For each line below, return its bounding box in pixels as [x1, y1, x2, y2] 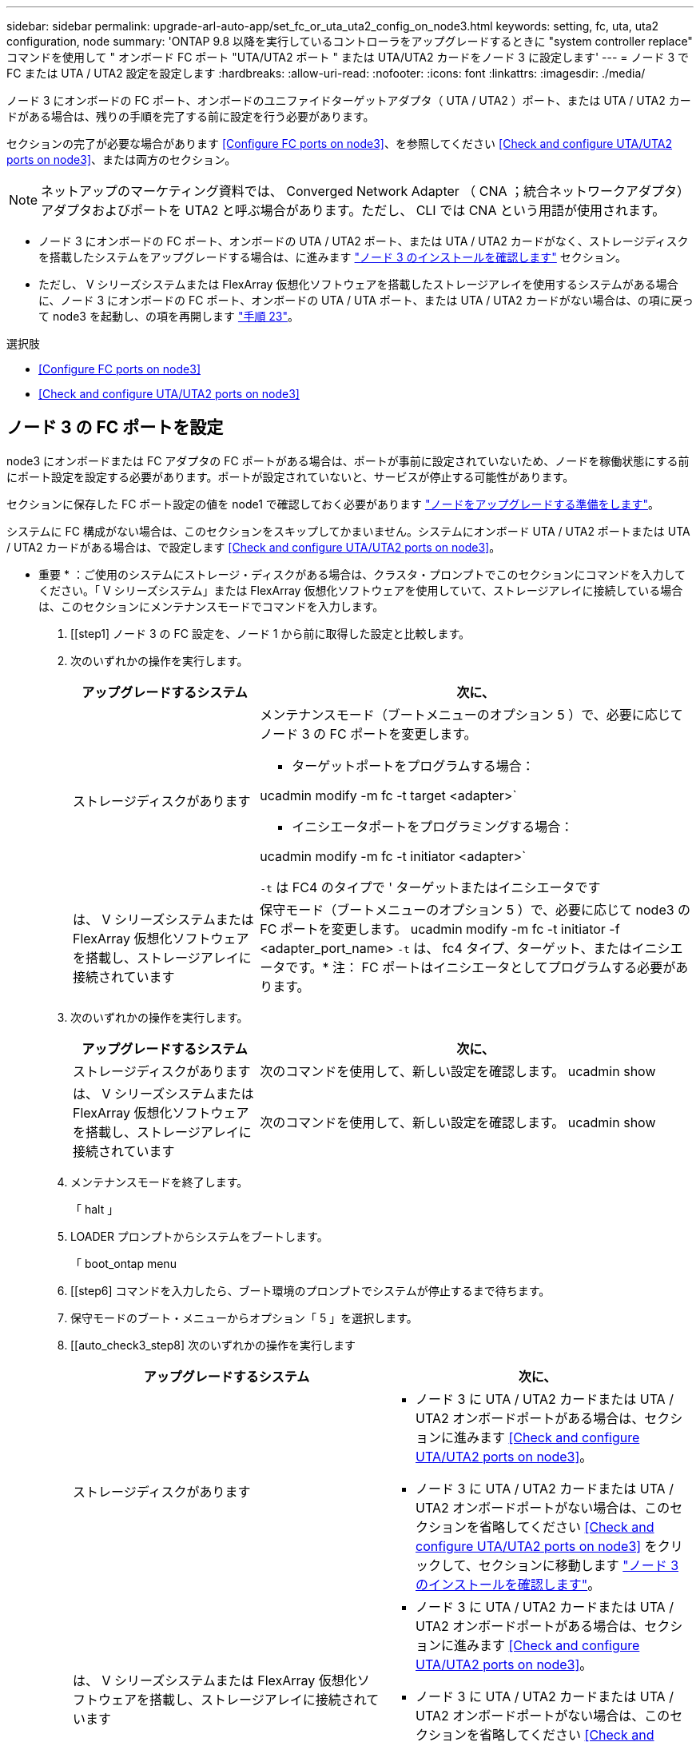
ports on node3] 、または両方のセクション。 [6, 153, 237, 166]
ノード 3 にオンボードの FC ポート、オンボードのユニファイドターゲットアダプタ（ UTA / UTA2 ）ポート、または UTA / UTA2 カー [6, 94, 691, 107]
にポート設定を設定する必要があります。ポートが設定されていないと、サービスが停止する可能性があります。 [6, 469, 575, 484]
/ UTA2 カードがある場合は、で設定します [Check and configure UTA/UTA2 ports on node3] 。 [6, 540, 501, 554]
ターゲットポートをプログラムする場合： [292, 757, 535, 774]
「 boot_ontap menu [70, 1256, 177, 1270]
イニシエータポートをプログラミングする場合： [292, 818, 574, 835]
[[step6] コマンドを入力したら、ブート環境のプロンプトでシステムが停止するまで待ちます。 [70, 1283, 551, 1298]
